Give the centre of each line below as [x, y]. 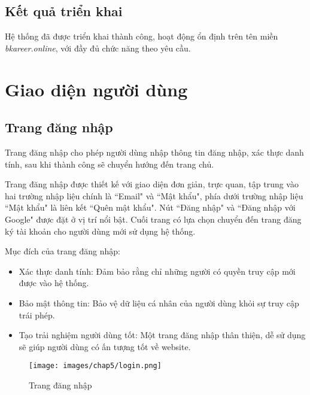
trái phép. [37, 315]
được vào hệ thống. [54, 283]
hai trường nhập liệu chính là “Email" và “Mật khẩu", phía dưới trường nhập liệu [154, 195]
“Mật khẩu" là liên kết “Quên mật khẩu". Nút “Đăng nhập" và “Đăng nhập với [150, 207]
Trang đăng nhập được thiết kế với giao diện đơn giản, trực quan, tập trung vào [152, 184]
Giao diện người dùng [96, 89]
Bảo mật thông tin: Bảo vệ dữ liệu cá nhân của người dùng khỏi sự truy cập [159, 303]
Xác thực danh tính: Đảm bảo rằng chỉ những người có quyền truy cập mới [157, 271]
